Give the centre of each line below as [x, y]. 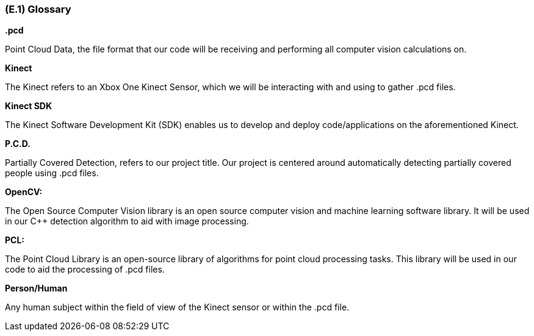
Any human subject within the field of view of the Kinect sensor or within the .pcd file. [177, 307]
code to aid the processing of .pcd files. [85, 270]
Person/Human [36, 288]
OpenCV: [24, 192]
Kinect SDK [29, 106]
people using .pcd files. [52, 173]
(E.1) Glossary [38, 9]
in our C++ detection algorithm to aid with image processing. [127, 221]
